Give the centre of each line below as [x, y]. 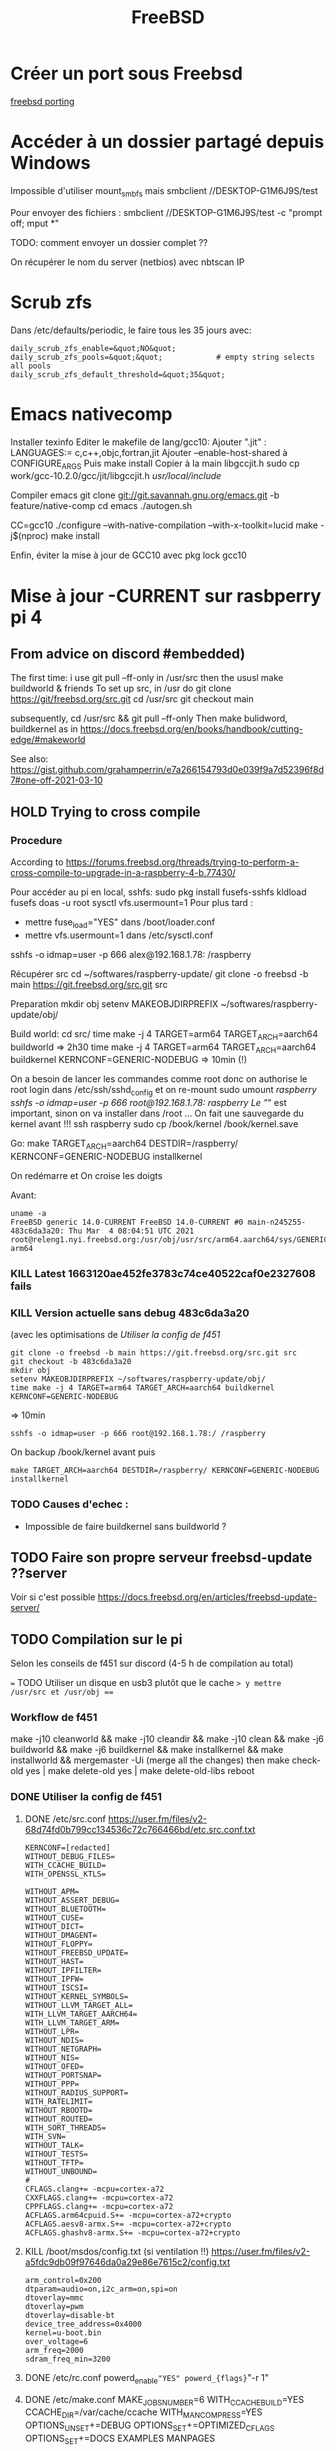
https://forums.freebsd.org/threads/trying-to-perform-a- [182, 862]
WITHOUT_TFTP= [54, 2162]
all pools [31, 366]
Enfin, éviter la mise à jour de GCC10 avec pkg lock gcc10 [128, 555]
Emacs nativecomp [91, 413]
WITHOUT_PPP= [52, 2084]
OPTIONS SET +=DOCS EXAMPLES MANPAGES [120, 2439]
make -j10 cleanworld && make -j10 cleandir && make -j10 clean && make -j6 [167, 1739]
